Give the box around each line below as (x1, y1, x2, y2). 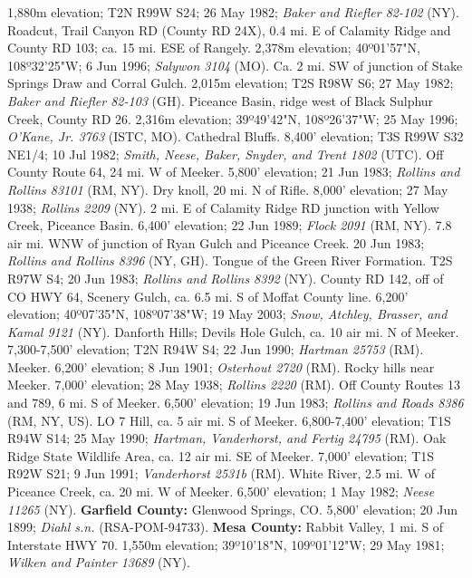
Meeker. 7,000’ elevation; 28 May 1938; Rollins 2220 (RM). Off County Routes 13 (7, 375, 461, 394)
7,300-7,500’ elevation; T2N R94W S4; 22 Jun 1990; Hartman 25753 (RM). (7, 340, 424, 359)
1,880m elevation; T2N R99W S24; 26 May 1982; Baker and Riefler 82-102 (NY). (7, 3, 459, 21)
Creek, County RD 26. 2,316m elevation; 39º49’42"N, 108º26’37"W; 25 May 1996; (7, 109, 458, 128)
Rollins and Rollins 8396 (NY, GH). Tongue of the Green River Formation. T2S (7, 251, 453, 270)
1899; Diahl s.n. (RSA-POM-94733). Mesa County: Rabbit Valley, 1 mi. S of (7, 517, 444, 536)
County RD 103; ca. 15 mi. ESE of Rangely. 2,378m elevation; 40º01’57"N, (7, 38, 420, 57)
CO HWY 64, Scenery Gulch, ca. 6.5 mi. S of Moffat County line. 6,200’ (7, 286, 409, 305)
